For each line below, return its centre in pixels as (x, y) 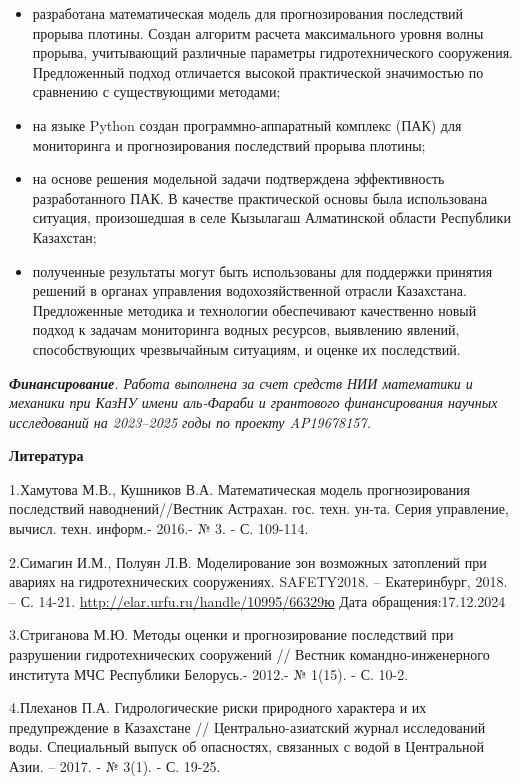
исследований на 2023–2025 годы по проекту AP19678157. (190, 421)
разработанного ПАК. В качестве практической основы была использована (260, 197)
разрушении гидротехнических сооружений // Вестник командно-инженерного (249, 654)
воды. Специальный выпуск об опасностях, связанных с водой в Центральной (247, 746)
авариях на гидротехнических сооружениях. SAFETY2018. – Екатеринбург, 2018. (258, 581)
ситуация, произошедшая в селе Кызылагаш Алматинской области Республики (271, 217)
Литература (46, 455)
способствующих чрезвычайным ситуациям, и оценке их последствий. (246, 348)
